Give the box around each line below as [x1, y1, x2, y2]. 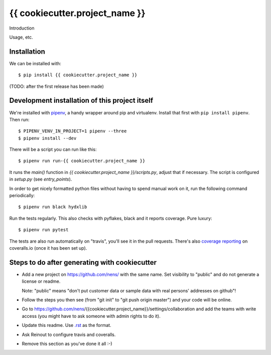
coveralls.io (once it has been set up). [9, 245, 87, 251]
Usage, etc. [9, 34, 34, 40]
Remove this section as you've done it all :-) [22, 341, 112, 347]
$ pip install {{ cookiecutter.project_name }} [18, 72, 138, 78]
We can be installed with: [9, 60, 61, 66]
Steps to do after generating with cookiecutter [9, 258, 157, 267]
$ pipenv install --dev [18, 135, 77, 141]
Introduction [9, 25, 35, 31]
